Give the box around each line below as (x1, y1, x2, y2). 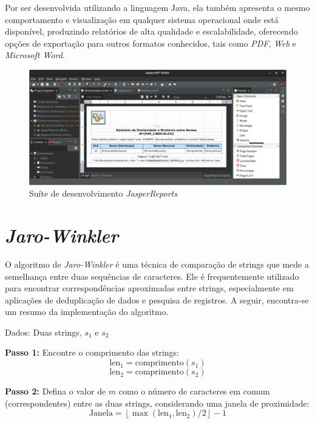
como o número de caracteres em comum (118, 385, 270, 398)
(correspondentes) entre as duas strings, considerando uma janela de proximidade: (5, 396, 310, 409)
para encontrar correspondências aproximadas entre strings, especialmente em (5, 282, 294, 294)
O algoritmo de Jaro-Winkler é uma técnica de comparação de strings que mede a (5, 257, 309, 270)
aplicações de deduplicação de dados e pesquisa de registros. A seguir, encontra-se (5, 293, 309, 306)
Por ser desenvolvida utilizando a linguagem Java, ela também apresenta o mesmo (5, 1, 310, 13)
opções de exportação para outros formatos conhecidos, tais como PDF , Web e (5, 36, 296, 49)
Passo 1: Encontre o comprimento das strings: (5, 346, 180, 359)
